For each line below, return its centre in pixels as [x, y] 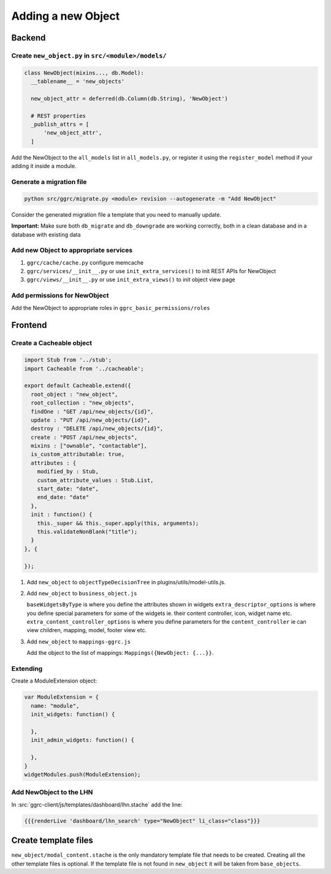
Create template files [52, 841]
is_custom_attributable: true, [78, 454]
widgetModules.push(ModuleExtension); [82, 774]
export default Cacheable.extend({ [78, 386]
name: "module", [55, 706]
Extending [27, 669]
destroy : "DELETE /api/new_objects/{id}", [97, 429]
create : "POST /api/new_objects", [84, 437]
